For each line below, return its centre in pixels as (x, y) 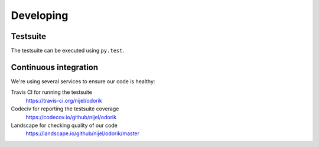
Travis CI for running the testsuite (52, 92)
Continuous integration (55, 67)
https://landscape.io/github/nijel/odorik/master (83, 133)
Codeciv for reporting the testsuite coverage (65, 109)
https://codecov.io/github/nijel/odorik (71, 117)
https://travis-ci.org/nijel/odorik (64, 100)
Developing (40, 15)
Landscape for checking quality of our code (64, 125)
